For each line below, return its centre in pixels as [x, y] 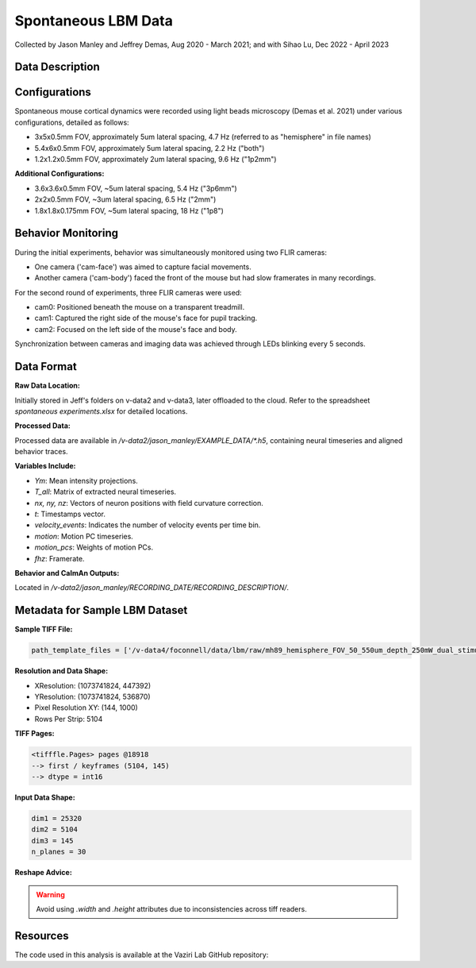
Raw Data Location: [48, 386]
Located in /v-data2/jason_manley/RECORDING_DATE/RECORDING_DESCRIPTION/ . [152, 588]
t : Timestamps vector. [70, 514]
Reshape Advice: [44, 873]
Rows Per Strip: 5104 [69, 719]
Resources [42, 936]
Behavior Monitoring [67, 233]
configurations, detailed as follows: [72, 122]
